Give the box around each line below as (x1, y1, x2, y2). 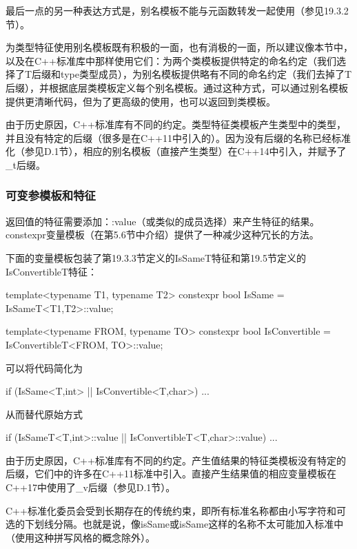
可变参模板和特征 (6, 187, 96, 204)
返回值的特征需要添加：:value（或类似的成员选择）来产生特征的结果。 (6, 214, 320, 228)
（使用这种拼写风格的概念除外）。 (6, 530, 155, 544)
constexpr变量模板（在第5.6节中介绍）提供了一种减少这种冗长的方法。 (6, 227, 319, 242)
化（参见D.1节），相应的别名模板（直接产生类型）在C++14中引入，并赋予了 (6, 144, 347, 158)
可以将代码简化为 (6, 360, 83, 375)
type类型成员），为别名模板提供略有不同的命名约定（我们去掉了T (61, 67, 352, 81)
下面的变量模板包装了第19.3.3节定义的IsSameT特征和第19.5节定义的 (6, 250, 307, 265)
